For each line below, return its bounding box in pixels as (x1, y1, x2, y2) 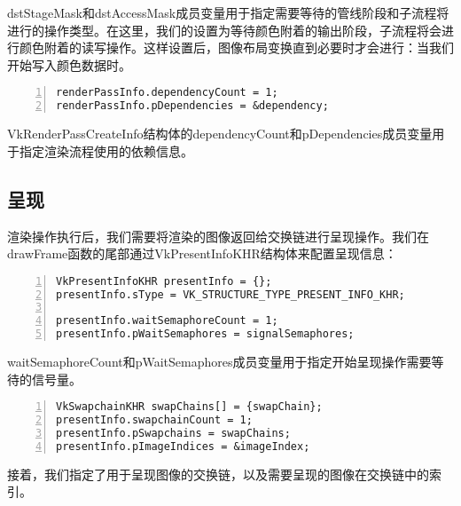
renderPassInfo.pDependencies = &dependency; (56, 99, 329, 113)
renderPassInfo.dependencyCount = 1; (56, 86, 278, 99)
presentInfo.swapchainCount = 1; (56, 414, 253, 427)
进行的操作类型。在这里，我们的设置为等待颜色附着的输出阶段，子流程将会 (7, 20, 441, 39)
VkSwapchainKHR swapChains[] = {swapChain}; (56, 400, 323, 414)
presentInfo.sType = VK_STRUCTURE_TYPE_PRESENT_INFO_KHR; (56, 288, 405, 301)
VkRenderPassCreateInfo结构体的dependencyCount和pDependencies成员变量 (7, 124, 433, 143)
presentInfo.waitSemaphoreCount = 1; (56, 314, 278, 328)
